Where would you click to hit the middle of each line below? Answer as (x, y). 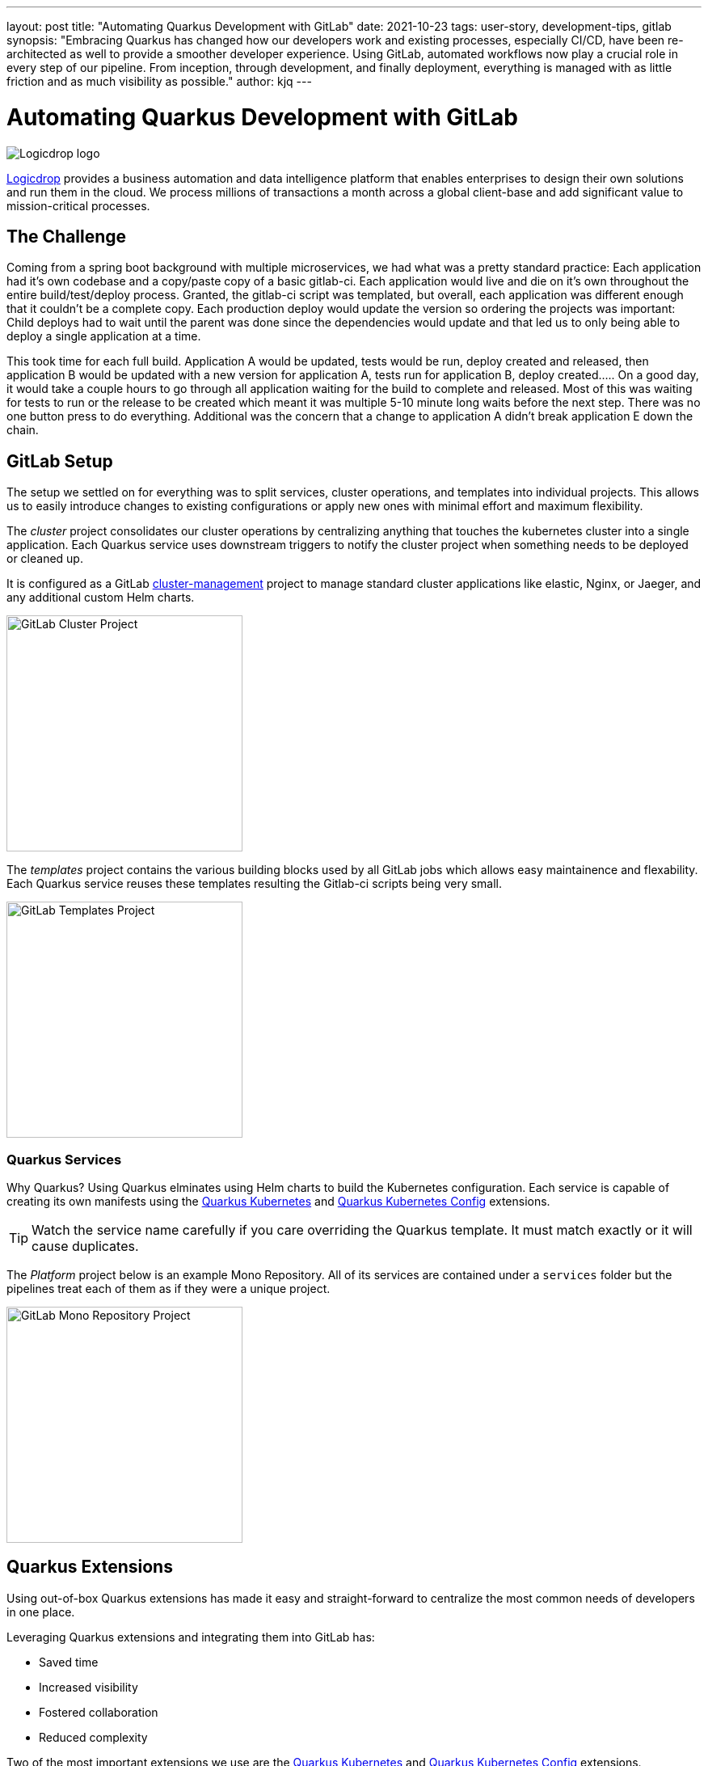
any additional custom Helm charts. (101, 598)
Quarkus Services (64, 1159)
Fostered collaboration (99, 1712)
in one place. (41, 1612)
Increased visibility (88, 1687)
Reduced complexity (93, 1737)
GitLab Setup (60, 461)
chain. (23, 430)
